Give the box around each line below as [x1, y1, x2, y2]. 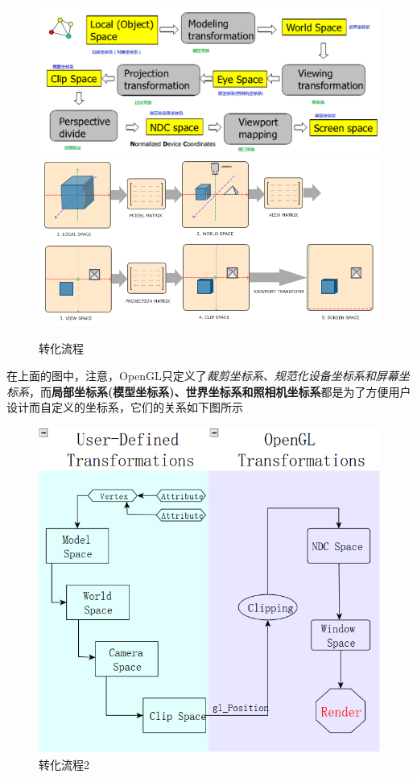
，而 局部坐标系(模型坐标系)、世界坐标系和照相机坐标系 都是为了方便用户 [29, 383, 411, 399]
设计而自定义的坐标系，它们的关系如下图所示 [6, 399, 243, 416]
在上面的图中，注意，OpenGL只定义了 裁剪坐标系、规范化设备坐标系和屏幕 [6, 367, 398, 384]
